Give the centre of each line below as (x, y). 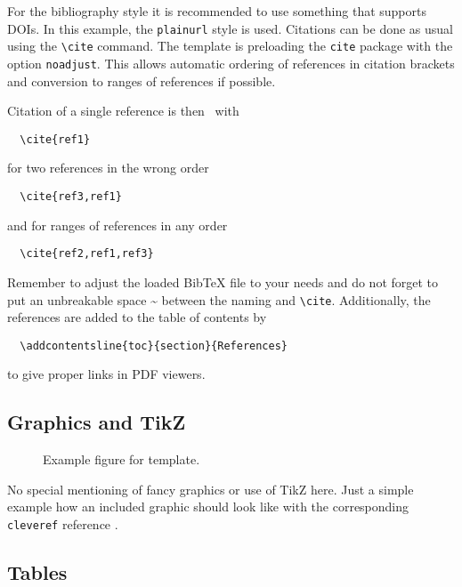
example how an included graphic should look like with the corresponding (208, 507)
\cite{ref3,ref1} (71, 197)
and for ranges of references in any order (118, 225)
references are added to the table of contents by (137, 317)
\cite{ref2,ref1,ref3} (87, 254)
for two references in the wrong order (108, 168)
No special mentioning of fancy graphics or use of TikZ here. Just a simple (211, 489)
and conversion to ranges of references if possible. (142, 80)
